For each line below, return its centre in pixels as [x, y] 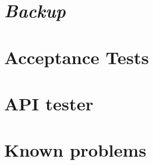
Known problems [75, 150]
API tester [49, 103]
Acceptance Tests [76, 57]
